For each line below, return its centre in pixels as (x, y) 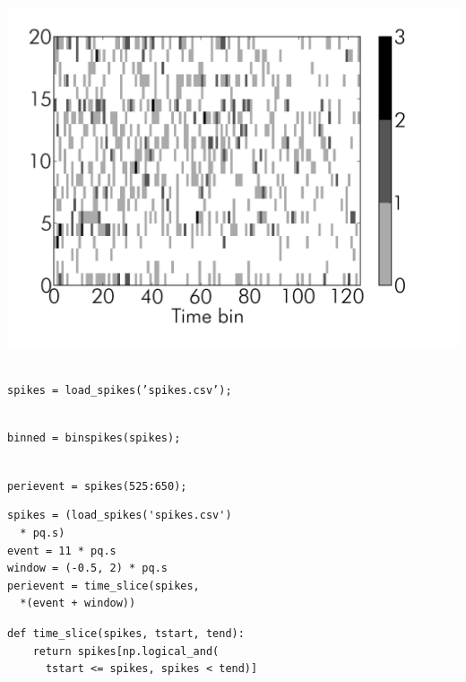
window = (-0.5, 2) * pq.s (87, 568)
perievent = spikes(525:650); (97, 486)
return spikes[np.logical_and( (126, 651)
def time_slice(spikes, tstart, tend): (126, 633)
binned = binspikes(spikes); (94, 438)
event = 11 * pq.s (62, 551)
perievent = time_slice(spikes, (104, 586)
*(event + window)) (78, 603)
